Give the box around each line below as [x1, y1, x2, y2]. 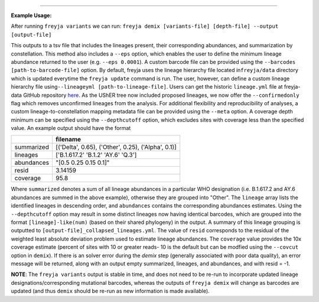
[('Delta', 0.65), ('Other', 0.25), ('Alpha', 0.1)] [56, 143, 177, 151]
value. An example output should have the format [11, 125, 131, 132]
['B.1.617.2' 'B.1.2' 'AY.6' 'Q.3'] [56, 151, 137, 159]
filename [56, 135, 82, 144]
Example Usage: [11, 12, 52, 19]
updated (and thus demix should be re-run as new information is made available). [11, 287, 210, 295]
